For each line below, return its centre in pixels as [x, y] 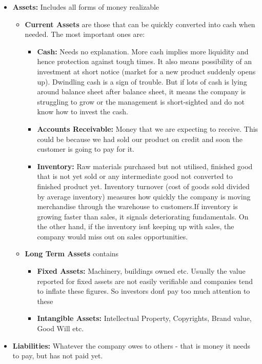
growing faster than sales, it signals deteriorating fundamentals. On [143, 216]
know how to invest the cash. [83, 112]
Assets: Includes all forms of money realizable [86, 7]
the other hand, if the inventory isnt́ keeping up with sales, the [136, 226]
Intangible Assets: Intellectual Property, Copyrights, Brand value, [144, 318]
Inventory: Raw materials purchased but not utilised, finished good [145, 166]
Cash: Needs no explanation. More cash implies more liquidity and [143, 51]
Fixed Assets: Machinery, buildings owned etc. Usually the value [141, 271]
